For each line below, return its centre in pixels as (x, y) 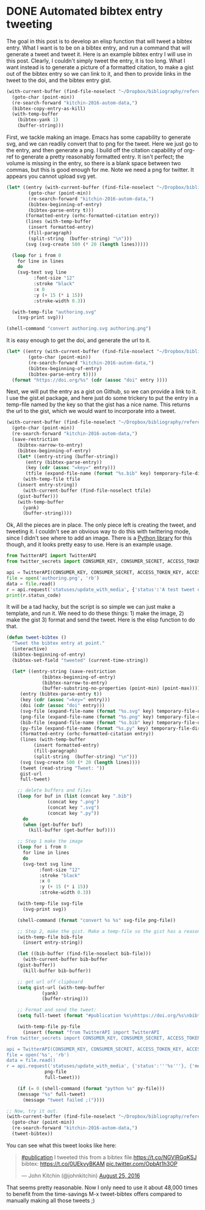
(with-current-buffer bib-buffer (65, 959)
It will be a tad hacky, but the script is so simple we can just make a (91, 607)
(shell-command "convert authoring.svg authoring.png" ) (79, 328)
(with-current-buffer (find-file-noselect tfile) (87, 491)
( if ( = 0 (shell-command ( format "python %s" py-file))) (91, 1088)
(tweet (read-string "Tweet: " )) (62, 768)
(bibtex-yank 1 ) (38, 120)
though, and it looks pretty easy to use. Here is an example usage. (89, 544)
